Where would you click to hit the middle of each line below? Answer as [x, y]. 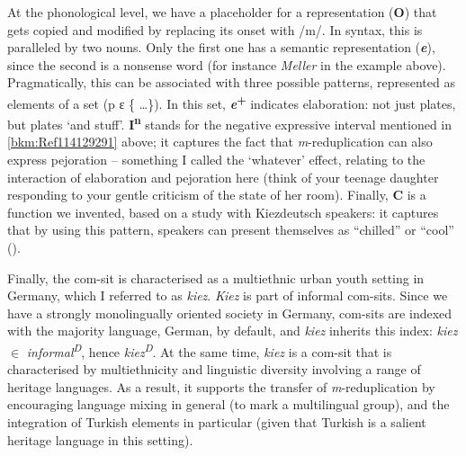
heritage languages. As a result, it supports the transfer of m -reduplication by [221, 386]
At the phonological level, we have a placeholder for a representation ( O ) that [222, 12]
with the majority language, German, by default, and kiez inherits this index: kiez [233, 331]
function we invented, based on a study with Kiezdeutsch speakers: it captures [223, 212]
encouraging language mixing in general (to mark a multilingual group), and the [229, 404]
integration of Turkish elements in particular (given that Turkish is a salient [217, 422]
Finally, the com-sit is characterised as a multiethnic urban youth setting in [216, 277]
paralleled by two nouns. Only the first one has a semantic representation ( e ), [221, 47]
